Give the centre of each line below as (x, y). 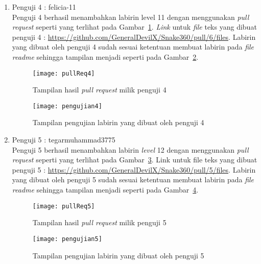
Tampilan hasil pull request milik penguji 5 (99, 222)
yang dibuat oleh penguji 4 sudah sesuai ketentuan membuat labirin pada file (133, 47)
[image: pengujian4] (67, 106)
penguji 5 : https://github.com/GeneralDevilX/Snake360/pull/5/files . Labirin (134, 169)
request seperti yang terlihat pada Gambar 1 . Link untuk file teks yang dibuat (134, 27)
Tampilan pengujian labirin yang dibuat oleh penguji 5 (118, 255)
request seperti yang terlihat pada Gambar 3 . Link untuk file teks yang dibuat (135, 160)
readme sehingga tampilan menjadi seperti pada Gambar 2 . (105, 56)
